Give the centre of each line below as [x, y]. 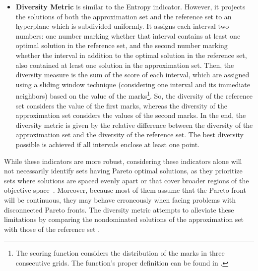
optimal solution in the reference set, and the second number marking [122, 45]
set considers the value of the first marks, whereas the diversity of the [121, 105]
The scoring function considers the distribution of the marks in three [120, 253]
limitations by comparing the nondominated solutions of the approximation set [124, 219]
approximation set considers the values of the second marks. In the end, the [131, 115]
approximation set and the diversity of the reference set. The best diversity [129, 135]
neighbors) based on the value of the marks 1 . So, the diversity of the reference [134, 95]
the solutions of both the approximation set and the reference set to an [124, 16]
